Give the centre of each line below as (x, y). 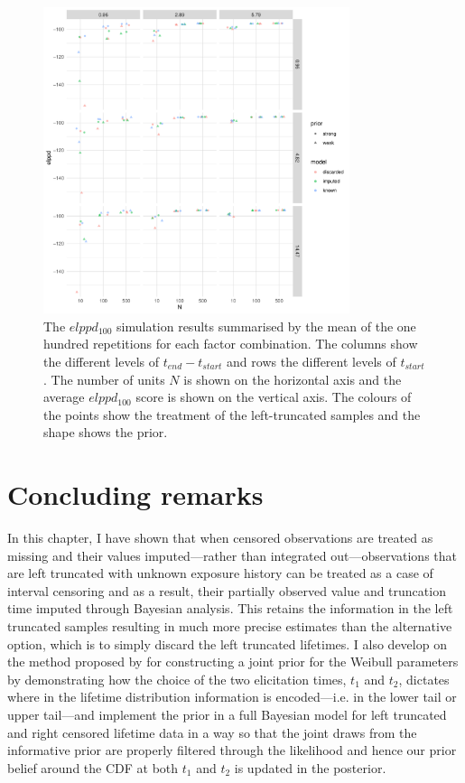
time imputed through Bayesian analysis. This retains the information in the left (230, 608)
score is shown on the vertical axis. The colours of (274, 397)
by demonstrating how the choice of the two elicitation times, (177, 679)
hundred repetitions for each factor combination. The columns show (231, 344)
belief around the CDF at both (93, 767)
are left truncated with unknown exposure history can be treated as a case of (220, 573)
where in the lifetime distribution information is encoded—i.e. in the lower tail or (232, 697)
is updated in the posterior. (310, 767)
